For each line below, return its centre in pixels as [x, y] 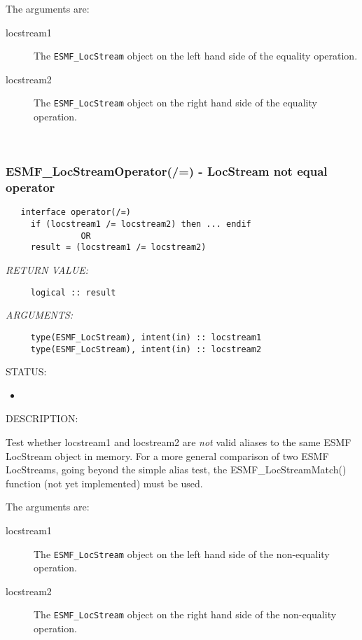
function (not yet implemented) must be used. [104, 483]
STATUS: [26, 371]
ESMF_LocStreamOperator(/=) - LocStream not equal [167, 171]
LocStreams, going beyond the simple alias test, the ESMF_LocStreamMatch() [176, 469]
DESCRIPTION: [42, 418]
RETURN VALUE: [47, 270]
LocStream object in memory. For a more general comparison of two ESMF [167, 455]
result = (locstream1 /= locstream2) [118, 248]
